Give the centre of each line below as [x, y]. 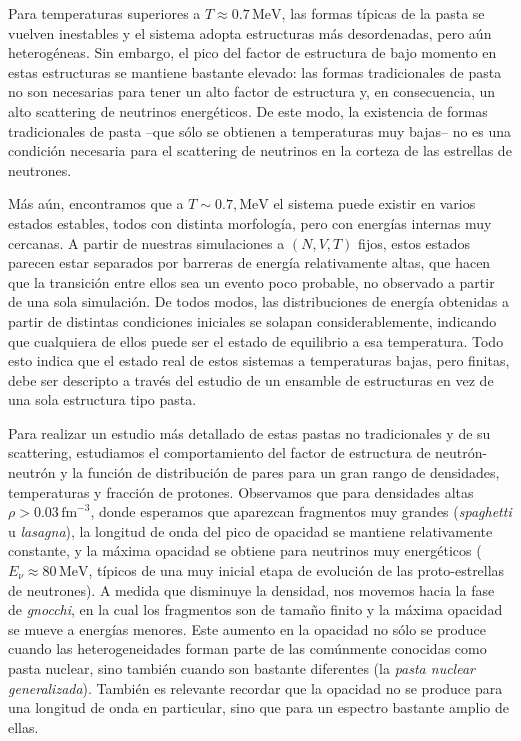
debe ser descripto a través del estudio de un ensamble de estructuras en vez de [251, 379]
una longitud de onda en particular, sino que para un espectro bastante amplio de [258, 707]
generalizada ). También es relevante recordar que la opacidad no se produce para [255, 687]
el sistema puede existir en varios [374, 203]
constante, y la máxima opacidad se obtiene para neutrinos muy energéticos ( [245, 550]
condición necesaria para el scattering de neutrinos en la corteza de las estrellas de [260, 150]
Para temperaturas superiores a [104, 13]
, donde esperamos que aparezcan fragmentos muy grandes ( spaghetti [301, 511]
